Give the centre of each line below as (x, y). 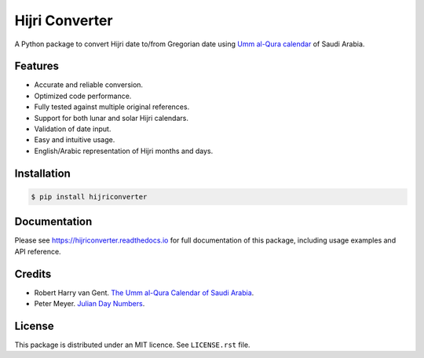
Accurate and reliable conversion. (89, 85)
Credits (33, 274)
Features (37, 66)
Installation (42, 173)
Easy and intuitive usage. (75, 140)
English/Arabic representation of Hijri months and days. (124, 151)
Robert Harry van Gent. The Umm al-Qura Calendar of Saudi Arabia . (144, 292)
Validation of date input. (73, 129)
